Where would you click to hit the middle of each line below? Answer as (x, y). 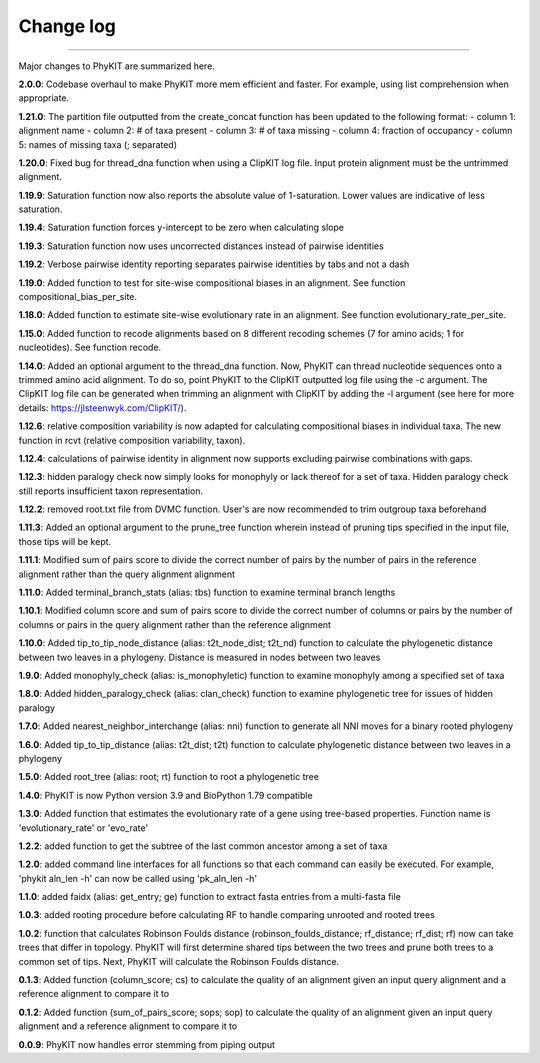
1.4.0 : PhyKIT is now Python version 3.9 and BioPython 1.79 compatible (166, 795)
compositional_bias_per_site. (78, 297)
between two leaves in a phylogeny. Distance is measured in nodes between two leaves (199, 657)
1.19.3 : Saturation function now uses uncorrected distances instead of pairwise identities (201, 246)
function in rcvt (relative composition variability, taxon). (132, 440)
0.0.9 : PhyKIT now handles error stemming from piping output (146, 1044)
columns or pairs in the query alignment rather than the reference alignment (175, 624)
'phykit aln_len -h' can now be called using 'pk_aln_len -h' (138, 878)
